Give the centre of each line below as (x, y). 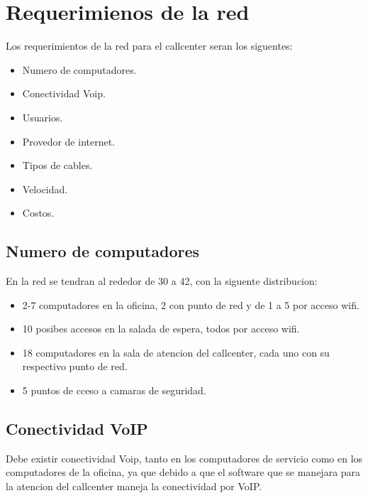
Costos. (38, 213)
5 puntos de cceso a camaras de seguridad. (114, 390)
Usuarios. (43, 117)
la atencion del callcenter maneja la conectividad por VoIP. (134, 486)
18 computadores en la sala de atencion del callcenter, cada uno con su (176, 352)
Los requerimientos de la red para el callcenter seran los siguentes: (149, 46)
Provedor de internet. (69, 141)
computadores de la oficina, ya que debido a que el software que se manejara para (183, 472)
